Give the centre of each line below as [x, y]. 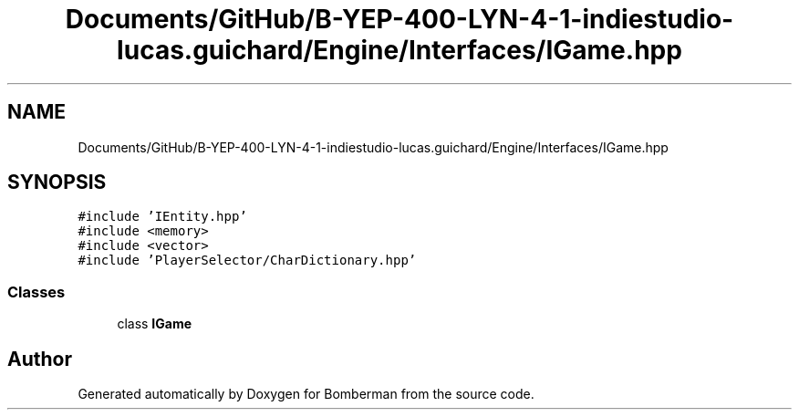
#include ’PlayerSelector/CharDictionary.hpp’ [247, 261]
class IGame [155, 324]
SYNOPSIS [57, 182]
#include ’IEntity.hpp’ [162, 217]
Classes [36, 292]
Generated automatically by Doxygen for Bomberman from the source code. [306, 394]
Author [40, 359]
